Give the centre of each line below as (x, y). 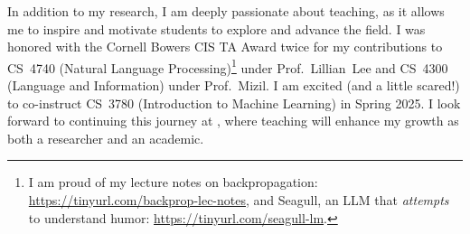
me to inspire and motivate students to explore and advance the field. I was (216, 28)
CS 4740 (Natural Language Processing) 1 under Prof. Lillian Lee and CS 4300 (228, 66)
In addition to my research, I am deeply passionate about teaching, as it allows (226, 11)
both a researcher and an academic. (106, 138)
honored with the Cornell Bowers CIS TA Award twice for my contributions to (225, 47)
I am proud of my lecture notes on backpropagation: (173, 182)
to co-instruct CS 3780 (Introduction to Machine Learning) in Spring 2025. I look (234, 103)
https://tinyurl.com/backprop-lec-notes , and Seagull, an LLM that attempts (239, 200)
